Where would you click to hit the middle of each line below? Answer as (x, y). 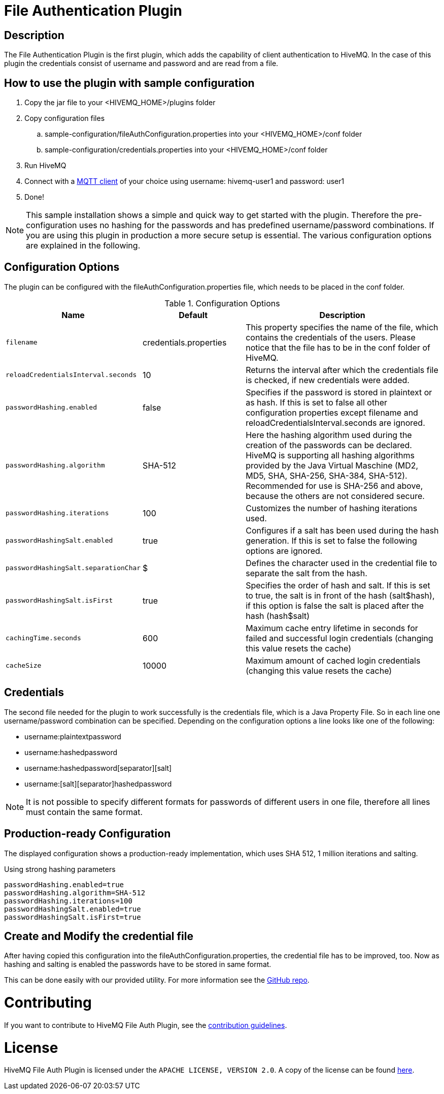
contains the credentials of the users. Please (331, 337)
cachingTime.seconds (43, 638)
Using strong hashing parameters (60, 869)
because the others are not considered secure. (335, 496)
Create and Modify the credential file (99, 936)
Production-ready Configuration (88, 834)
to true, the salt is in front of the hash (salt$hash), (340, 595)
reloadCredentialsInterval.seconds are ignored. (335, 423)
